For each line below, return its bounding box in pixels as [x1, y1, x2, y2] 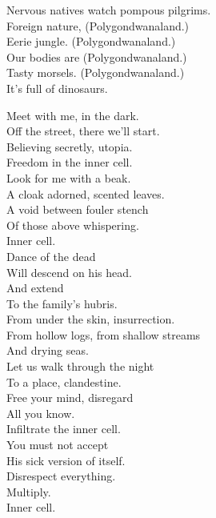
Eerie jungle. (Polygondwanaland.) [6, 33, 176, 50]
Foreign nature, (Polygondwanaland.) [6, 17, 190, 34]
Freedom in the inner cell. [6, 154, 133, 171]
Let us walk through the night [6, 358, 154, 375]
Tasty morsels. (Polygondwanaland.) [6, 64, 185, 81]
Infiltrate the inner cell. [6, 420, 121, 437]
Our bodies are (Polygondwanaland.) [6, 48, 187, 65]
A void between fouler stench [6, 201, 149, 218]
